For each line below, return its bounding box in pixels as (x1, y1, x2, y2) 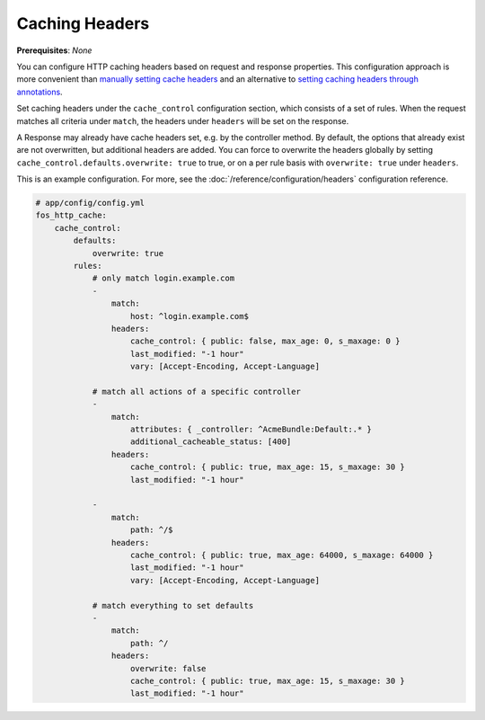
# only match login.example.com (92, 273, 235, 283)
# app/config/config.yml (35, 198, 145, 209)
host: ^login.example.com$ (130, 311, 249, 321)
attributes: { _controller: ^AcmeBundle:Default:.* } (130, 424, 373, 435)
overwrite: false (130, 663, 207, 673)
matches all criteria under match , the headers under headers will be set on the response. (16, 115, 349, 126)
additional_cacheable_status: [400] (130, 437, 292, 447)
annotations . (16, 86, 63, 97)
